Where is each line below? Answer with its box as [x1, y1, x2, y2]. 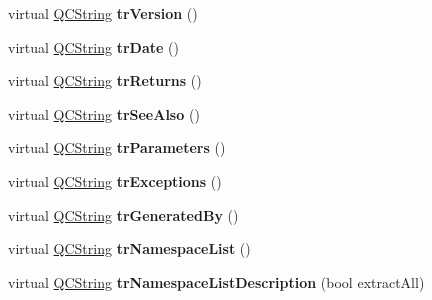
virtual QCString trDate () [8, 36, 179, 57]
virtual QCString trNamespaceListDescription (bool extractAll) [8, 271, 425, 292]
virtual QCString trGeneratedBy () [8, 204, 239, 225]
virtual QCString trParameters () [8, 137, 226, 158]
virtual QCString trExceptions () [8, 170, 222, 191]
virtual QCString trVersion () [8, 3, 198, 23]
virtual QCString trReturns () [8, 70, 202, 91]
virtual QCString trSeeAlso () [8, 103, 200, 124]
